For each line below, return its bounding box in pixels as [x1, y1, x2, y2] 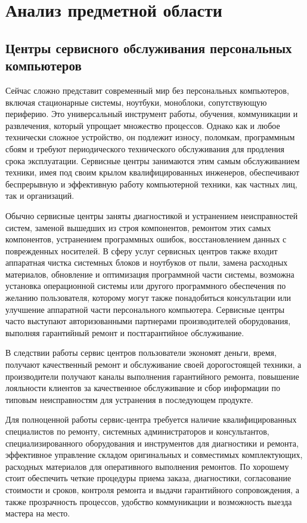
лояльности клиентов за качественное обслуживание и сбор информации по [5, 382, 280, 394]
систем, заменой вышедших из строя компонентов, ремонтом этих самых [5, 221, 271, 233]
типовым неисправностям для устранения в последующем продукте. [5, 393, 253, 405]
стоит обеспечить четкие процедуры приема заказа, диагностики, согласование [5, 472, 292, 484]
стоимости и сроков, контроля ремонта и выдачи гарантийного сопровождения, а [5, 483, 299, 496]
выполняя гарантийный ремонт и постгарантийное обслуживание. [5, 326, 244, 339]
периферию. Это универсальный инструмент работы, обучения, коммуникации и [5, 107, 298, 120]
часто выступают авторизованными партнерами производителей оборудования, [5, 315, 291, 327]
